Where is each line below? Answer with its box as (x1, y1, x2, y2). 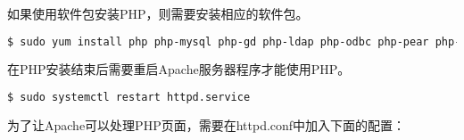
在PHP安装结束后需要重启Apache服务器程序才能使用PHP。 (7, 60, 351, 78)
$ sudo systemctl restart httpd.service (7, 91, 251, 104)
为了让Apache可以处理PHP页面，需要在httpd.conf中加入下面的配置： (7, 115, 406, 134)
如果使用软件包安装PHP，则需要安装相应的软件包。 (7, 4, 309, 22)
